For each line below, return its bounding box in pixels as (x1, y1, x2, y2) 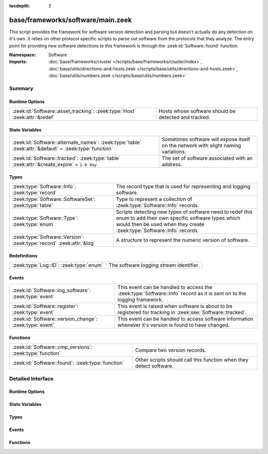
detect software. (135, 363, 174, 370)
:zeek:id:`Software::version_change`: (12, 316, 98, 323)
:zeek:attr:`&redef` (12, 114, 55, 121)
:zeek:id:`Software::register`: (12, 303, 79, 310)
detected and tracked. (158, 114, 210, 121)
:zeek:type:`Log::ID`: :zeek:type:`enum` (12, 262, 104, 269)
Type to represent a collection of (116, 196, 193, 203)
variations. (161, 148, 186, 155)
